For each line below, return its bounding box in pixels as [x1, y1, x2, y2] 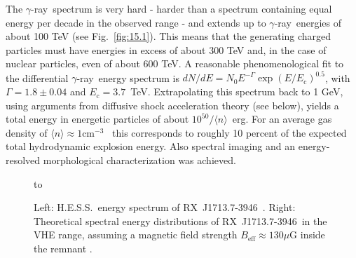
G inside [289, 227, 325, 242]
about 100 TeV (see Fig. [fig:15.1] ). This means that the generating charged [6, 29, 331, 43]
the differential [6, 70, 69, 85]
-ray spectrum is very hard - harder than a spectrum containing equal [31, 1, 332, 15]
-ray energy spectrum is [76, 70, 179, 85]
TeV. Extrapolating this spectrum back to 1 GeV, [130, 84, 343, 99]
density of [6, 125, 48, 140]
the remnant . [34, 241, 93, 255]
